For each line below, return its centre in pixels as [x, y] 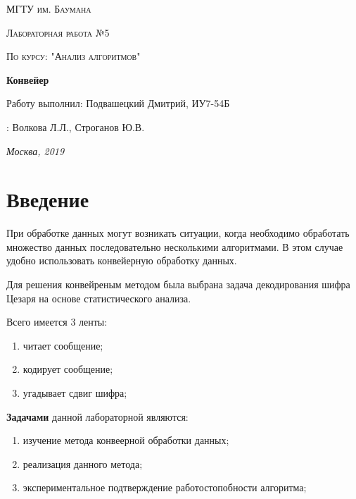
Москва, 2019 [36, 150]
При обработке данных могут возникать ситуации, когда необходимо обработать [178, 233]
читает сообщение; [63, 345]
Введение [48, 199]
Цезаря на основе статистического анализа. [99, 298]
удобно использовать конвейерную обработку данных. [122, 260]
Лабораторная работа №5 [58, 32]
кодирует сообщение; [68, 369]
